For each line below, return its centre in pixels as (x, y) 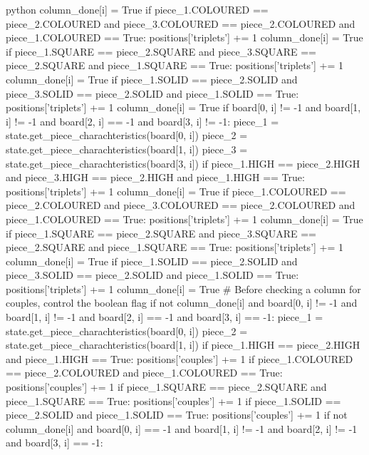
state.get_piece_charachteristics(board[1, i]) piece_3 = (127, 149)
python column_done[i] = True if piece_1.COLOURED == (137, 9)
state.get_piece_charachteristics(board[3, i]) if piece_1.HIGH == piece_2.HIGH (183, 163)
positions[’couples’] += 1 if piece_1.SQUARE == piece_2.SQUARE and (166, 387)
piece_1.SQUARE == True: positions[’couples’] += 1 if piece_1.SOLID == (173, 400)
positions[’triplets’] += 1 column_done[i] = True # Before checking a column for (183, 288)
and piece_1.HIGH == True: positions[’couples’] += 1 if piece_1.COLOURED (180, 358)
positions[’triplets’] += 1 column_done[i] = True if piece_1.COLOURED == (176, 191)
